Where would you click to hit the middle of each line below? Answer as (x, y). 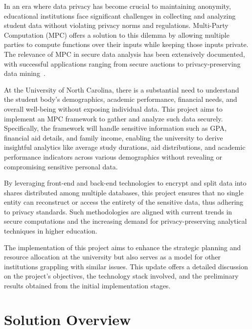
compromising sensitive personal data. (61, 166)
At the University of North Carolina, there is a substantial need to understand (122, 89)
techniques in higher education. (51, 231)
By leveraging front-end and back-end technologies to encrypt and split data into (125, 183)
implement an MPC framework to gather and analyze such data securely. (114, 118)
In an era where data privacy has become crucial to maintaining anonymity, (117, 6)
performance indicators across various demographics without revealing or (113, 156)
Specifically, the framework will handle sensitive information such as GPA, (115, 128)
